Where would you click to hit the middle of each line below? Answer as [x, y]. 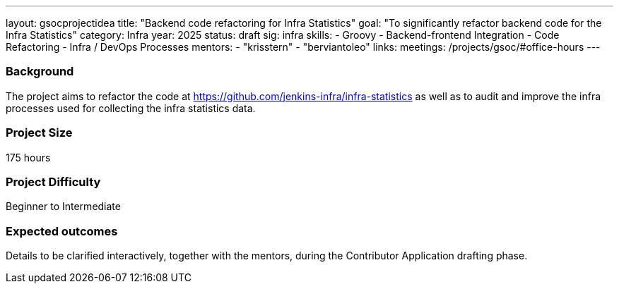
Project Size [39, 133]
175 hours [28, 157]
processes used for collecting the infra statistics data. [131, 108]
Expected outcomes [62, 231]
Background [40, 72]
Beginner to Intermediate [63, 207]
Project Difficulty [53, 182]
